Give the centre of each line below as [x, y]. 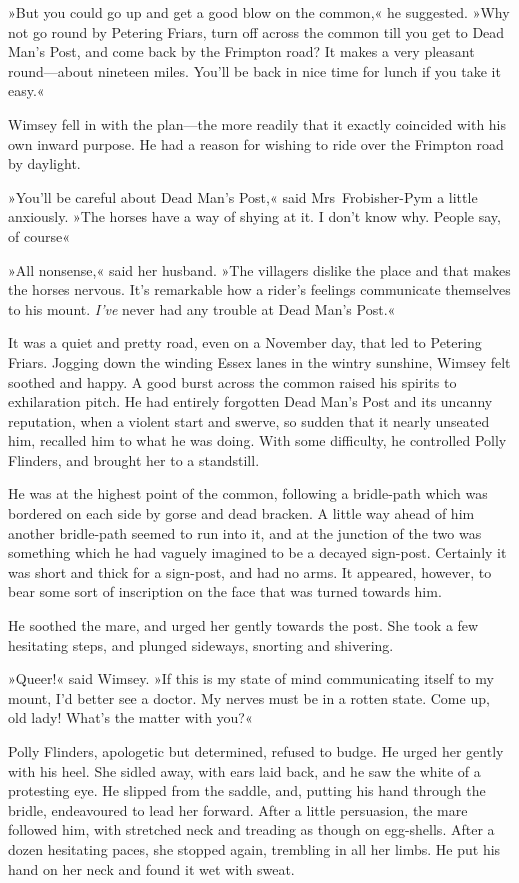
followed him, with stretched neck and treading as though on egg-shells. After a [251, 829]
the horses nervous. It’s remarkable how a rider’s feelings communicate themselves [259, 289]
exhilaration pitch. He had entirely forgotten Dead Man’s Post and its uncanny [250, 401]
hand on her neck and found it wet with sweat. [151, 868]
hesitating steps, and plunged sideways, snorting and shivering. [201, 644]
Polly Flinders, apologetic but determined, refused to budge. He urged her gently [256, 751]
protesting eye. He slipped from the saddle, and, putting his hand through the [247, 790]
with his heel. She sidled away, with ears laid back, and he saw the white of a [244, 770]
